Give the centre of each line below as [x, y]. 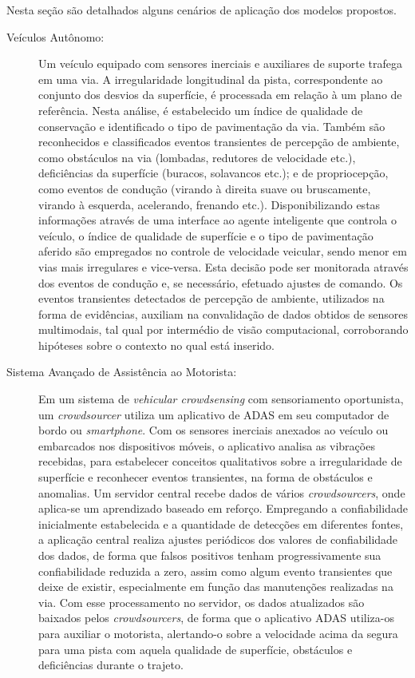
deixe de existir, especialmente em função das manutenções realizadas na [216, 587]
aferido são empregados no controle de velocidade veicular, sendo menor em [223, 251]
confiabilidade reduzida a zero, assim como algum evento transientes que [215, 571]
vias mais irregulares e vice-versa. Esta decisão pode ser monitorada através [223, 266]
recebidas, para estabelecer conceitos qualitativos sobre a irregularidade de [220, 461]
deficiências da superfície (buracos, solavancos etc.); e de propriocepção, [213, 173]
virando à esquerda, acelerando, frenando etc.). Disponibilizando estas [209, 204]
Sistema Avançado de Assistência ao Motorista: [122, 372]
